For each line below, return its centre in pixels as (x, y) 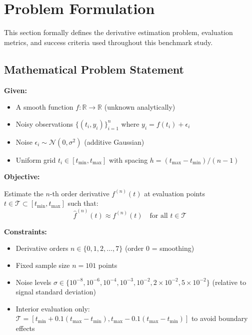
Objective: (22, 177)
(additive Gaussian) (114, 141)
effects (25, 328)
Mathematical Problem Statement (94, 69)
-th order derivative (79, 193)
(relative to (229, 282)
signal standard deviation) (56, 292)
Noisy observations (44, 123)
